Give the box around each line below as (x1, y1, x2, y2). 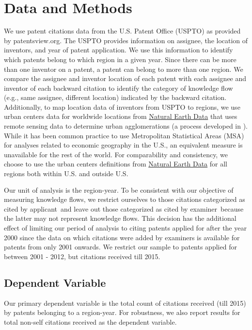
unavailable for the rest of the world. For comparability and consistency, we (4, 149, 228, 159)
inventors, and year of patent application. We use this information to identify (4, 45, 233, 55)
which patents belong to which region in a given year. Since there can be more (4, 54, 236, 64)
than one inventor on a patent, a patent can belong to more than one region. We (4, 64, 243, 74)
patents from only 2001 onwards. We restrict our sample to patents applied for (4, 242, 237, 252)
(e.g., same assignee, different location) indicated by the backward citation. (4, 92, 227, 102)
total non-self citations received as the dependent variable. (4, 316, 177, 327)
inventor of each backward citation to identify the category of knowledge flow (4, 82, 233, 93)
